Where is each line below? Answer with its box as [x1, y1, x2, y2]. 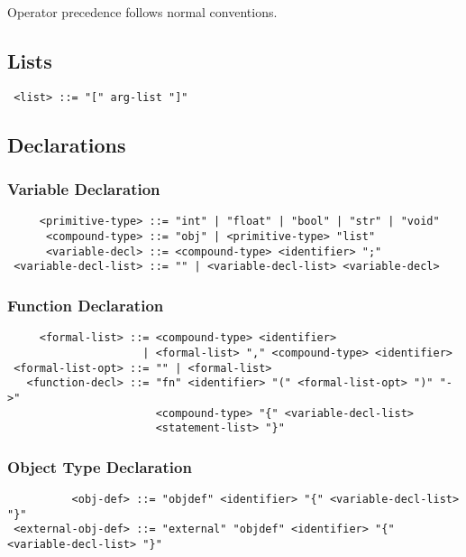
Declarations [7, 130, 126, 158]
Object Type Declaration [7, 455, 192, 478]
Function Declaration [7, 294, 164, 316]
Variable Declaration [7, 178, 160, 200]
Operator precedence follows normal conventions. [7, 3, 278, 21]
